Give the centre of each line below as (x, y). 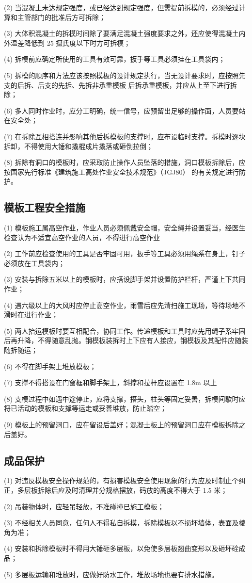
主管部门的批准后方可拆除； (61, 17)
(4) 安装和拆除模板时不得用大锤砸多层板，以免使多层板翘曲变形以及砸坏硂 (121, 548)
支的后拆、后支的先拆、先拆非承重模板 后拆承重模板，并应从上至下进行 (117, 85)
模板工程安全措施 (45, 207)
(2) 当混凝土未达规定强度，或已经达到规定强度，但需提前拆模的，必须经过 (121, 7)
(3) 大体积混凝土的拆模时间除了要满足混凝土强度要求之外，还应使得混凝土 (121, 33)
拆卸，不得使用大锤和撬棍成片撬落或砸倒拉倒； (79, 146)
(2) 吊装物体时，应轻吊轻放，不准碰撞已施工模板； (84, 506)
